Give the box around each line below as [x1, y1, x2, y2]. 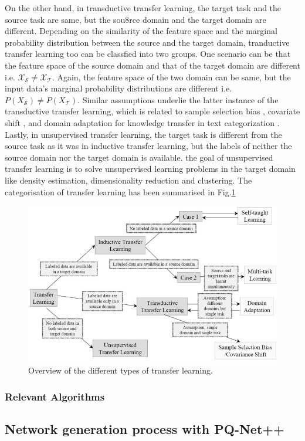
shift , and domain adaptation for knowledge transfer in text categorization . [5, 116, 280, 128]
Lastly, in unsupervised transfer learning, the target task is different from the [5, 128, 282, 140]
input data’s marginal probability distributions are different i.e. [5, 82, 232, 94]
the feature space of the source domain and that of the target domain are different [5, 59, 300, 71]
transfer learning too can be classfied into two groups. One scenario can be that [5, 48, 291, 60]
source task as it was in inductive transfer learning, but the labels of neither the [5, 140, 292, 152]
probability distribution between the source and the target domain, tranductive [5, 36, 290, 48]
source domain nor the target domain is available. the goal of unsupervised [5, 151, 273, 163]
